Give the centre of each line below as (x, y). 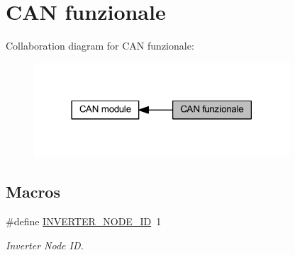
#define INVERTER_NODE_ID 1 (84, 221)
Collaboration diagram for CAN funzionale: (100, 46)
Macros (33, 192)
